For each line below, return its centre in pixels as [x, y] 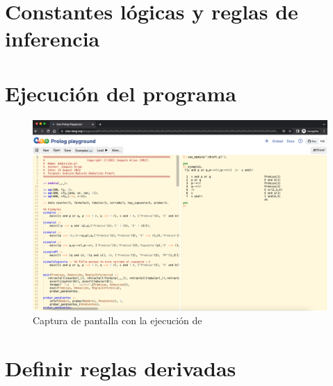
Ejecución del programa [121, 93]
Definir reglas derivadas [121, 368]
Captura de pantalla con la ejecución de [117, 320]
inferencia [52, 39]
